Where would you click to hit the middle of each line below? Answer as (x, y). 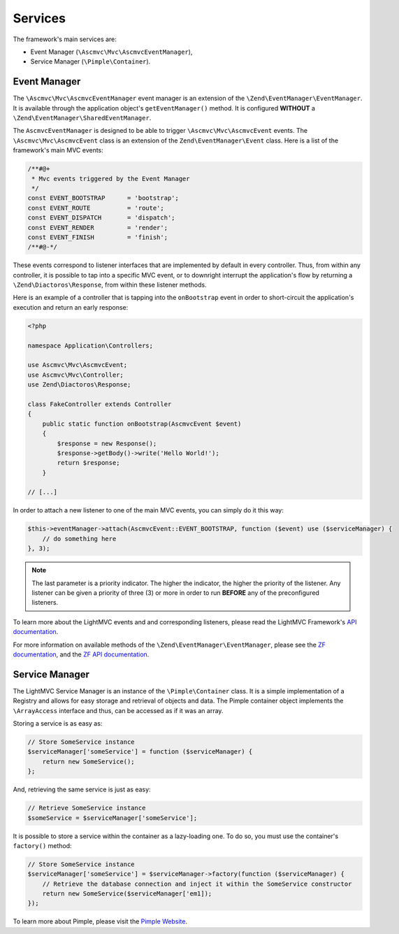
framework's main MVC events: (58, 150)
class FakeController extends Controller (100, 404)
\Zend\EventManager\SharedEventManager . (82, 118)
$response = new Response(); (107, 443)
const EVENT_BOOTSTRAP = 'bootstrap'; (103, 198)
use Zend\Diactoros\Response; (79, 385)
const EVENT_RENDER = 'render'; (97, 228)
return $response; (88, 463)
